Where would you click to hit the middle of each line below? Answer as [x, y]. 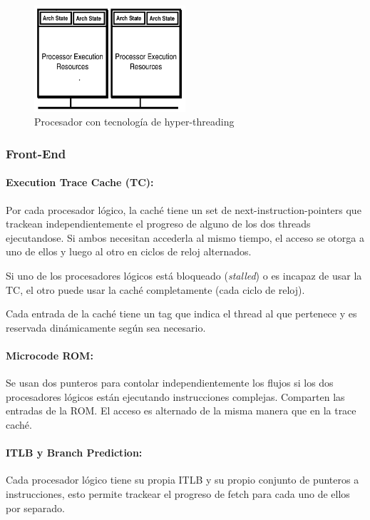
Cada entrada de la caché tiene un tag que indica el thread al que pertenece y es [181, 313]
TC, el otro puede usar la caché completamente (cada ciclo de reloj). [155, 289]
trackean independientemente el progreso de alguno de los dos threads [158, 224]
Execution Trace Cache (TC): [80, 182]
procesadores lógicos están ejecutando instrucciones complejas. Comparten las [175, 396]
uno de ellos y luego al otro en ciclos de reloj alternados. [129, 251]
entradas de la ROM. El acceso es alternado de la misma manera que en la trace [181, 411]
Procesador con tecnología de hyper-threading [134, 122]
